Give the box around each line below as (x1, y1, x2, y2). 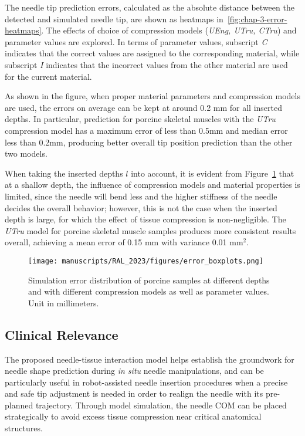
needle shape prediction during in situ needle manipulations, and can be (5, 364, 264, 377)
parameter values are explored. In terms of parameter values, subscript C (5, 35, 267, 48)
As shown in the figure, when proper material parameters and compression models (5, 90, 300, 102)
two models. (5, 147, 48, 160)
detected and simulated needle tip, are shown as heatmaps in (5, 12, 223, 25)
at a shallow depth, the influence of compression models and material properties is (5, 178, 300, 191)
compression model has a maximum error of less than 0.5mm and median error (5, 124, 288, 136)
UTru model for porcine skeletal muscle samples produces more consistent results (5, 224, 296, 236)
